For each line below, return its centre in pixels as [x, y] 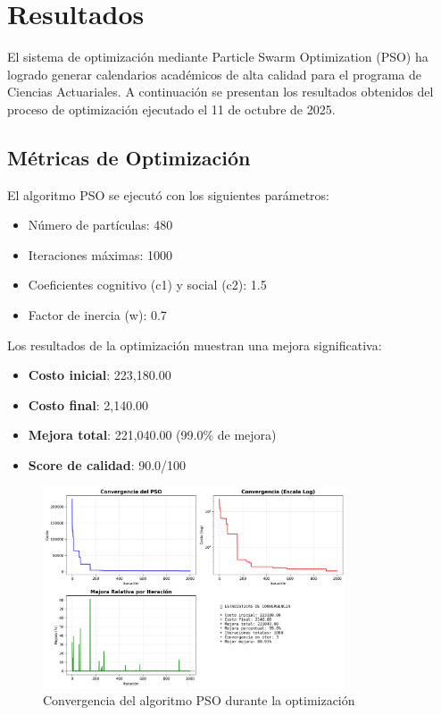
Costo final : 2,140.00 [88, 404]
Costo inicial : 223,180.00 [100, 375]
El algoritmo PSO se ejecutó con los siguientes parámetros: [168, 194]
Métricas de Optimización [129, 157]
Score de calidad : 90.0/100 [107, 465]
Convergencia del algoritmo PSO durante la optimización [199, 700]
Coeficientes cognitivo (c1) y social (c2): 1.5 [147, 285]
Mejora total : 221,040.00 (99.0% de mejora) [152, 435]
